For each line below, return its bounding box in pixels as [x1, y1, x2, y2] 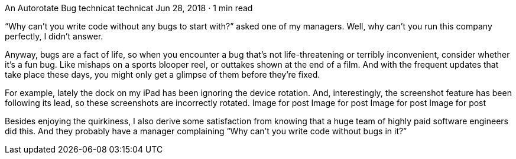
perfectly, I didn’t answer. [5, 31, 103, 41]
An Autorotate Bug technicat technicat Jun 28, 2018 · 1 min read [5, 3, 253, 13]
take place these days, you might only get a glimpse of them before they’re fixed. [5, 69, 320, 79]
